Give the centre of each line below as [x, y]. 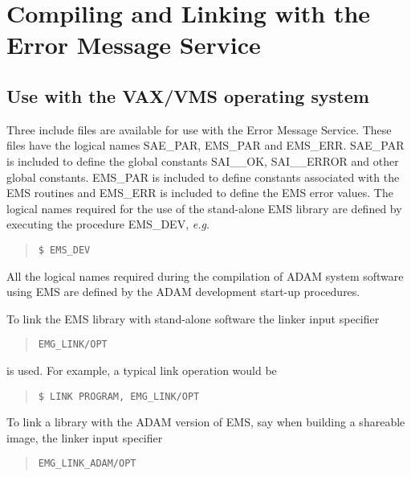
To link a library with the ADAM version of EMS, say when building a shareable [206, 422]
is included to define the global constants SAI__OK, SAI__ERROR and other [203, 160]
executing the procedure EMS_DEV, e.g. [108, 224]
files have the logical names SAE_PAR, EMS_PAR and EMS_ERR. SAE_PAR [205, 145]
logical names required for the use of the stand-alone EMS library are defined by [204, 208]
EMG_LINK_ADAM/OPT [87, 464]
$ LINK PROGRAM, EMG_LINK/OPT [119, 396]
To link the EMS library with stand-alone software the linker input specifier [193, 318]
